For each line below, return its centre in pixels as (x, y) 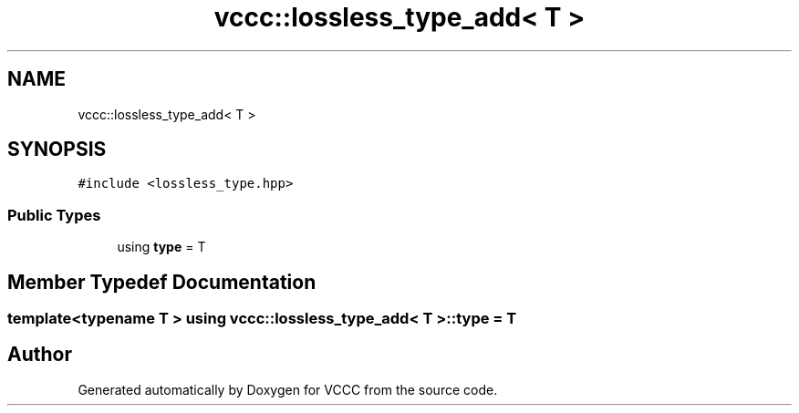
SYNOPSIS (57, 150)
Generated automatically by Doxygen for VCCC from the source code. (288, 389)
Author (40, 355)
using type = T (161, 247)
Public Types (54, 215)
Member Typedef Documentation (162, 282)
